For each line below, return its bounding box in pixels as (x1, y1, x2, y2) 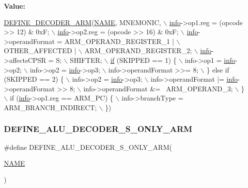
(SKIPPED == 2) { (4, 74, 64, 84)
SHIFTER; (70, 55, 102, 65)
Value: (4, 1, 25, 11)
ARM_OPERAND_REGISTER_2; (84, 45, 192, 56)
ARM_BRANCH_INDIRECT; (4, 102, 97, 112)
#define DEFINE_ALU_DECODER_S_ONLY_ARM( (4, 142, 172, 152)
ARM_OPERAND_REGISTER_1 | (64, 36, 174, 46)
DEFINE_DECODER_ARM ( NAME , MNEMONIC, (4, 17, 161, 27)
